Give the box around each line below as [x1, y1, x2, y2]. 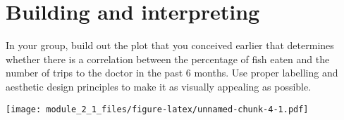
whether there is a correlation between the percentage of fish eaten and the [6, 51, 330, 66]
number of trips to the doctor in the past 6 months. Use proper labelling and [6, 65, 338, 80]
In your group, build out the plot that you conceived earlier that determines [6, 38, 334, 53]
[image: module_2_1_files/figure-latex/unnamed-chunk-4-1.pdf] [6, 104, 309, 114]
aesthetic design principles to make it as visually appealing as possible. [6, 79, 312, 93]
